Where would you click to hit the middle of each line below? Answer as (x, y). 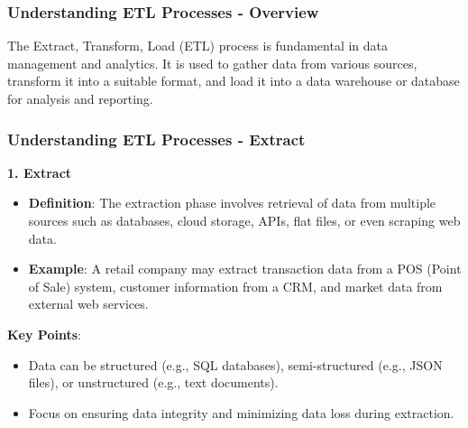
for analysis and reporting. (80, 98)
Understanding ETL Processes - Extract (156, 139)
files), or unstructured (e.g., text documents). (153, 382)
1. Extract (40, 172)
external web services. (88, 304)
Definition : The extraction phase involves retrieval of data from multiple (232, 203)
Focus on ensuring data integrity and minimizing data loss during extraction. (241, 412)
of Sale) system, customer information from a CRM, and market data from (235, 286)
